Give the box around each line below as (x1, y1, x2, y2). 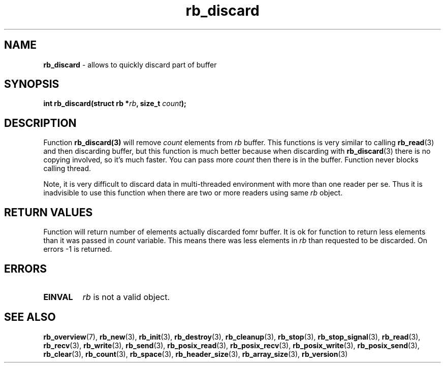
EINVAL (43, 291, 73, 302)
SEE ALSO (4, 311, 56, 324)
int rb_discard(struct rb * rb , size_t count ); (43, 99, 186, 108)
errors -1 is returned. (43, 245, 112, 254)
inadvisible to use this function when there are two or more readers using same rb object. (43, 188, 343, 197)
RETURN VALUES (4, 206, 93, 219)
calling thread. (43, 164, 91, 173)
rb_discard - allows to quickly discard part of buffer (43, 60, 217, 69)
